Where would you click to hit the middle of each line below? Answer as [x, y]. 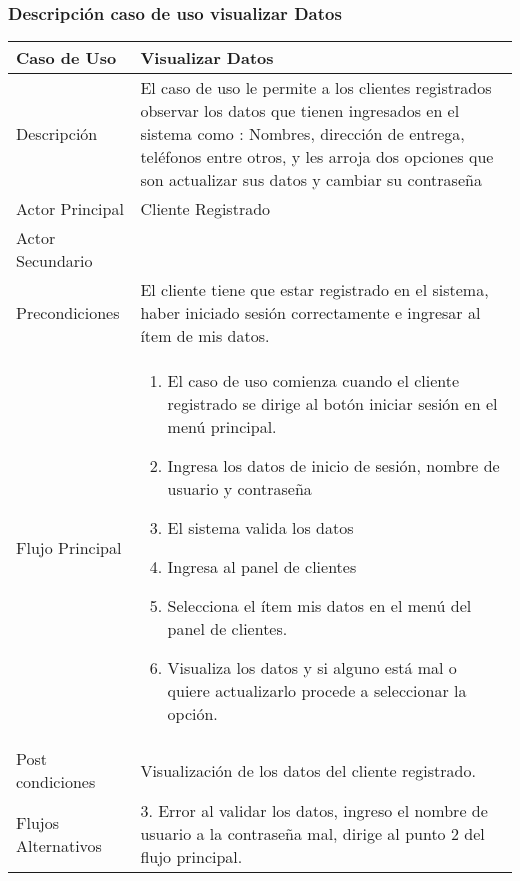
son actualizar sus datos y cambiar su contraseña [311, 180]
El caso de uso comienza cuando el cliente [313, 381]
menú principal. [222, 427]
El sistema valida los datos [260, 528]
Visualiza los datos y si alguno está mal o [312, 668]
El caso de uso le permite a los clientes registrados [316, 88]
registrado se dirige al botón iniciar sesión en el [332, 404]
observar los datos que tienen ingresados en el [300, 111]
